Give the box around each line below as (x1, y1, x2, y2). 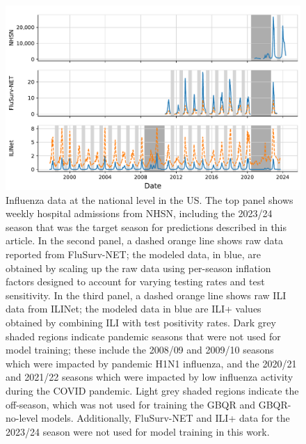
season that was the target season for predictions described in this (6, 219, 287, 234)
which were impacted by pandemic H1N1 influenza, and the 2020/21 (6, 356, 297, 370)
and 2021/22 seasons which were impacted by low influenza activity (6, 370, 293, 384)
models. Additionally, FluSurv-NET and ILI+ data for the (41, 411, 290, 425)
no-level (6, 411, 38, 425)
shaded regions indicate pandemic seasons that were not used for (6, 328, 281, 343)
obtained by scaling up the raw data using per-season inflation (6, 260, 271, 275)
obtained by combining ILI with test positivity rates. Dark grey (6, 315, 276, 329)
